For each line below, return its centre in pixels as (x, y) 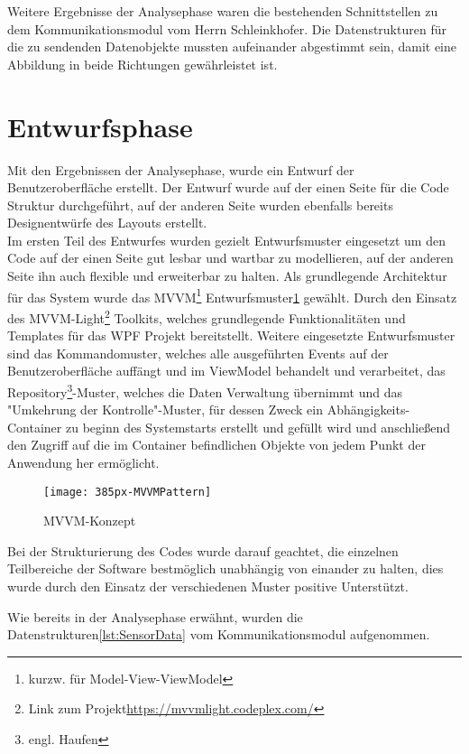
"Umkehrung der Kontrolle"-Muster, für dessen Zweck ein (165, 410)
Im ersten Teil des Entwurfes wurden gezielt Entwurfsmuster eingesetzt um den (226, 240)
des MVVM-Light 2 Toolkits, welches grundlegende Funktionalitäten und (207, 316)
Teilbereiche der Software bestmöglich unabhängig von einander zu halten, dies (225, 568)
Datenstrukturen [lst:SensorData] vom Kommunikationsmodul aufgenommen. (219, 634)
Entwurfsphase (100, 126)
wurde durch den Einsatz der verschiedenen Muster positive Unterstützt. (208, 586)
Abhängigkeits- (368, 410)
